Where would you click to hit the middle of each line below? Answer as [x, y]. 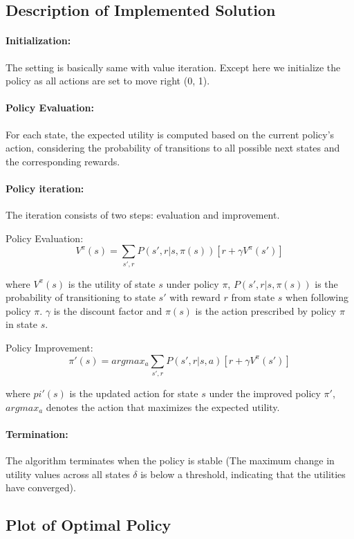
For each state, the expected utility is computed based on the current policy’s [170, 134]
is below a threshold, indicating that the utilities [243, 474]
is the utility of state [112, 283]
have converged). [41, 487]
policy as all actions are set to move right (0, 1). [108, 81]
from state [253, 297]
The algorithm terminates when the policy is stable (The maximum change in [170, 460]
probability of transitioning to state [81, 297]
